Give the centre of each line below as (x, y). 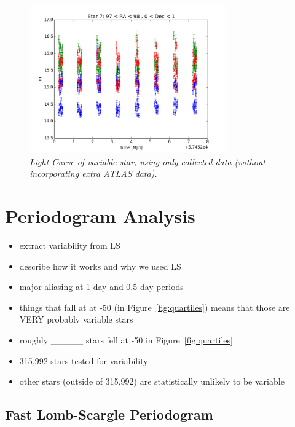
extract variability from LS (70, 245)
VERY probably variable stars (76, 319)
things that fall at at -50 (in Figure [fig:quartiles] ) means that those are (155, 307)
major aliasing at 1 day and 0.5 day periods (101, 287)
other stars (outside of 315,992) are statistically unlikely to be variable (152, 381)
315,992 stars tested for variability (84, 360)
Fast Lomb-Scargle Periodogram (109, 414)
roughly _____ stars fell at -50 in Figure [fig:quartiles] (126, 340)
